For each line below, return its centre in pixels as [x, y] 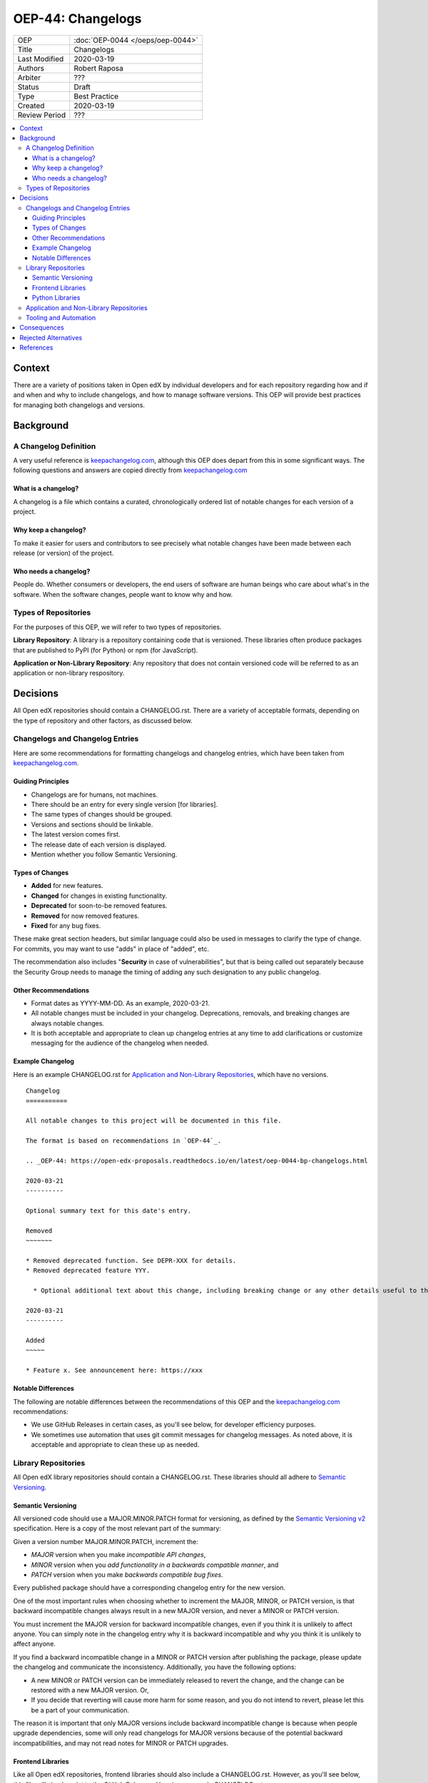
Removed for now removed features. [85, 916]
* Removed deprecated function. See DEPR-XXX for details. [131, 1260]
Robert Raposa [99, 68]
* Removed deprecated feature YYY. [88, 1271]
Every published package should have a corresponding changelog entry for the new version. [149, 1588]
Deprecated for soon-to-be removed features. [99, 906]
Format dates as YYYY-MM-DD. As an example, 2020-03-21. [121, 1003]
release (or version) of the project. [63, 553]
